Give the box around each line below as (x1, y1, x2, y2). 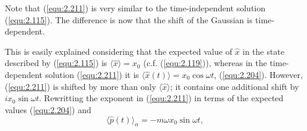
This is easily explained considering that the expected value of (5, 45, 232, 57)
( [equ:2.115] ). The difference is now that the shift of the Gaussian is (5, 13, 253, 26)
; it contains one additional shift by (170, 80, 299, 92)
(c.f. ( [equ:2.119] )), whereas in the (143, 57, 267, 69)
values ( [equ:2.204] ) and (5, 103, 91, 116)
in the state (242, 45, 285, 57)
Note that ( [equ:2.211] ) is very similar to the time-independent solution (5, 2, 266, 14)
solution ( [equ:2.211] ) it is (45, 68, 139, 80)
